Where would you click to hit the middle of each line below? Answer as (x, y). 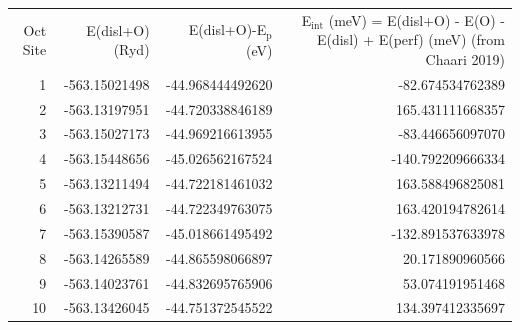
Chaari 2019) (465, 58)
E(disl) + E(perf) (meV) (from (410, 39)
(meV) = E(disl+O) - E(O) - (416, 19)
